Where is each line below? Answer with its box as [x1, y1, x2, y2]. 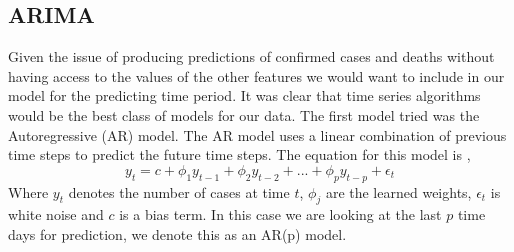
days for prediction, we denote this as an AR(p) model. [8, 223, 347, 244]
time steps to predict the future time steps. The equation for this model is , [8, 144, 471, 165]
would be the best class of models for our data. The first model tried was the [8, 104, 480, 125]
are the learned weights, [325, 181, 472, 202]
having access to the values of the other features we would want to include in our [8, 65, 505, 86]
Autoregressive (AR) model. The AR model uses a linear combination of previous [8, 124, 507, 145]
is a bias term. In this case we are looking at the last [119, 204, 442, 225]
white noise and [8, 204, 104, 225]
